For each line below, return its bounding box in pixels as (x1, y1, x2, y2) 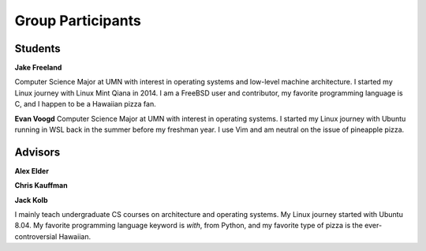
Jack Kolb (14, 195, 48, 204)
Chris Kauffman (14, 181, 68, 190)
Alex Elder (14, 166, 49, 175)
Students (14, 42, 61, 55)
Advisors (14, 145, 61, 159)
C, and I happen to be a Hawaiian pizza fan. (14, 99, 157, 109)
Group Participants (14, 12, 141, 29)
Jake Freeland (14, 63, 62, 73)
